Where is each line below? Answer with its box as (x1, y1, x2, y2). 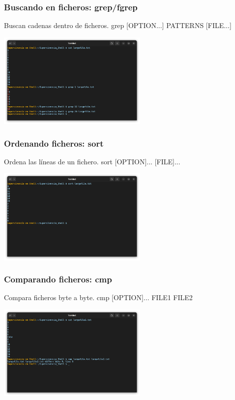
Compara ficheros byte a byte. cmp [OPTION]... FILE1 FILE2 (4, 292, 193, 303)
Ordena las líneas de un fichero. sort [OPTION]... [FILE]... (4, 156, 180, 166)
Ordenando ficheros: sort (4, 137, 104, 149)
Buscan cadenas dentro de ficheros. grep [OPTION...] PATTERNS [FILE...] (4, 20, 232, 31)
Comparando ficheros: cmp (4, 273, 112, 285)
